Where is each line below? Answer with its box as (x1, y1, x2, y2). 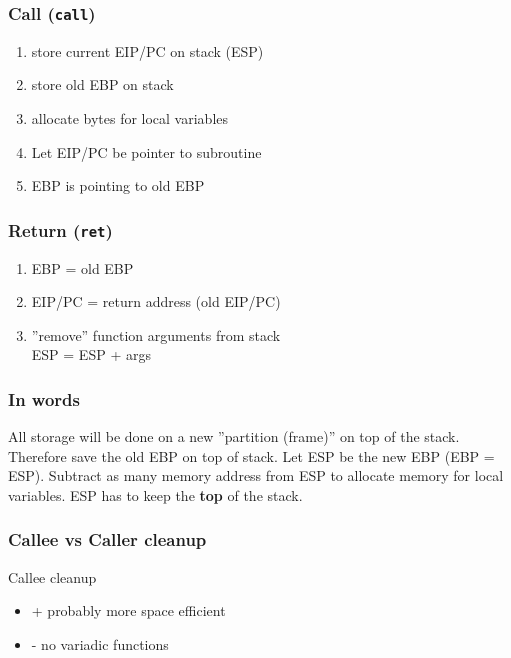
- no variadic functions (31, 633, 169, 654)
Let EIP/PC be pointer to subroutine (31, 141, 262, 162)
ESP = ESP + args (31, 344, 151, 365)
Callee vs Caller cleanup (8, 527, 207, 552)
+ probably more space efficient (31, 600, 226, 621)
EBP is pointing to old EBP (31, 175, 205, 196)
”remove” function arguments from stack (31, 324, 281, 345)
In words (8, 386, 80, 411)
